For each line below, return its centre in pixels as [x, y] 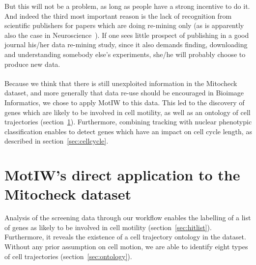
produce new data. [32, 64]
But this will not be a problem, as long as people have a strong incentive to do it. [127, 6]
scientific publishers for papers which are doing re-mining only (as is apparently [124, 25]
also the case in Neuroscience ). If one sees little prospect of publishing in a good [127, 35]
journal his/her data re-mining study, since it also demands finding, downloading [126, 44]
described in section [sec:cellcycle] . [57, 141]
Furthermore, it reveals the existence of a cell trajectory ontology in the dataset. [125, 237]
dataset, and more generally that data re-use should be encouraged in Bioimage [124, 93]
